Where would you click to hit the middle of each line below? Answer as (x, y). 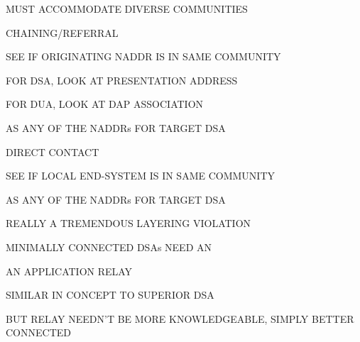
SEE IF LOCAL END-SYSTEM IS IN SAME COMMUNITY (141, 176)
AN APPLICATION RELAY (69, 271)
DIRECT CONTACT (53, 151)
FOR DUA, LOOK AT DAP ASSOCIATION (105, 104)
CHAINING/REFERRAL (62, 32)
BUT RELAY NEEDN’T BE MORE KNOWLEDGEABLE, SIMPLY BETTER (180, 318)
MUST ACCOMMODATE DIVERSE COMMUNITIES (127, 9)
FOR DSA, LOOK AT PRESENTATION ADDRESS (122, 80)
